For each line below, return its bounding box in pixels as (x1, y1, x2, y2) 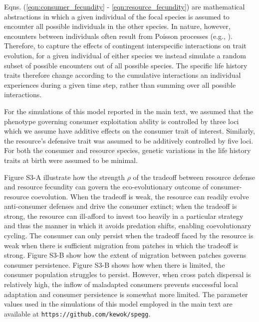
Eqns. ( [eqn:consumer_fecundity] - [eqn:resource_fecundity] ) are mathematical (4, 1, 245, 11)
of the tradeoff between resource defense (133, 171, 256, 182)
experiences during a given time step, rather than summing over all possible (4, 79, 236, 90)
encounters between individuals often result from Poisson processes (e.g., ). (4, 30, 233, 41)
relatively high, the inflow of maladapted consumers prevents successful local (4, 279, 238, 290)
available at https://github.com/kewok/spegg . (4, 308, 151, 319)
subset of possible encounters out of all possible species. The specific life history (4, 60, 248, 70)
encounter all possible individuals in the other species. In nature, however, (4, 21, 231, 31)
